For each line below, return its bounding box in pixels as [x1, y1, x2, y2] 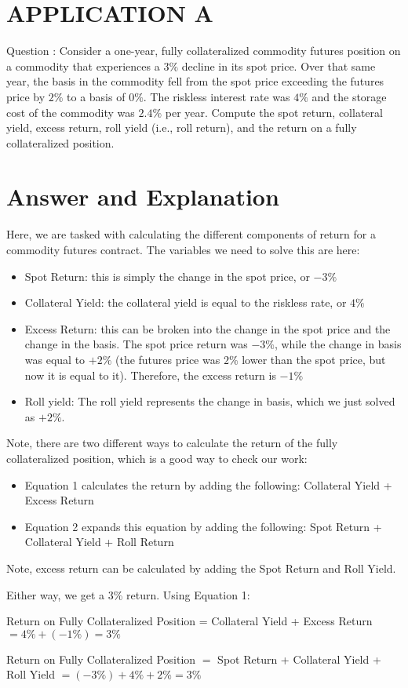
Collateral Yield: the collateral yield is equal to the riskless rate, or [24, 294, 347, 311]
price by [6, 88, 46, 104]
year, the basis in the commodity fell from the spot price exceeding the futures [6, 73, 384, 89]
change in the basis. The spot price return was [24, 336, 248, 352]
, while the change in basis [274, 336, 402, 352]
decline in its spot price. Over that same [181, 57, 376, 74]
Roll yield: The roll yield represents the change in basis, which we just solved [24, 393, 395, 410]
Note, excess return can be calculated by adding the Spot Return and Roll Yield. [6, 559, 396, 576]
